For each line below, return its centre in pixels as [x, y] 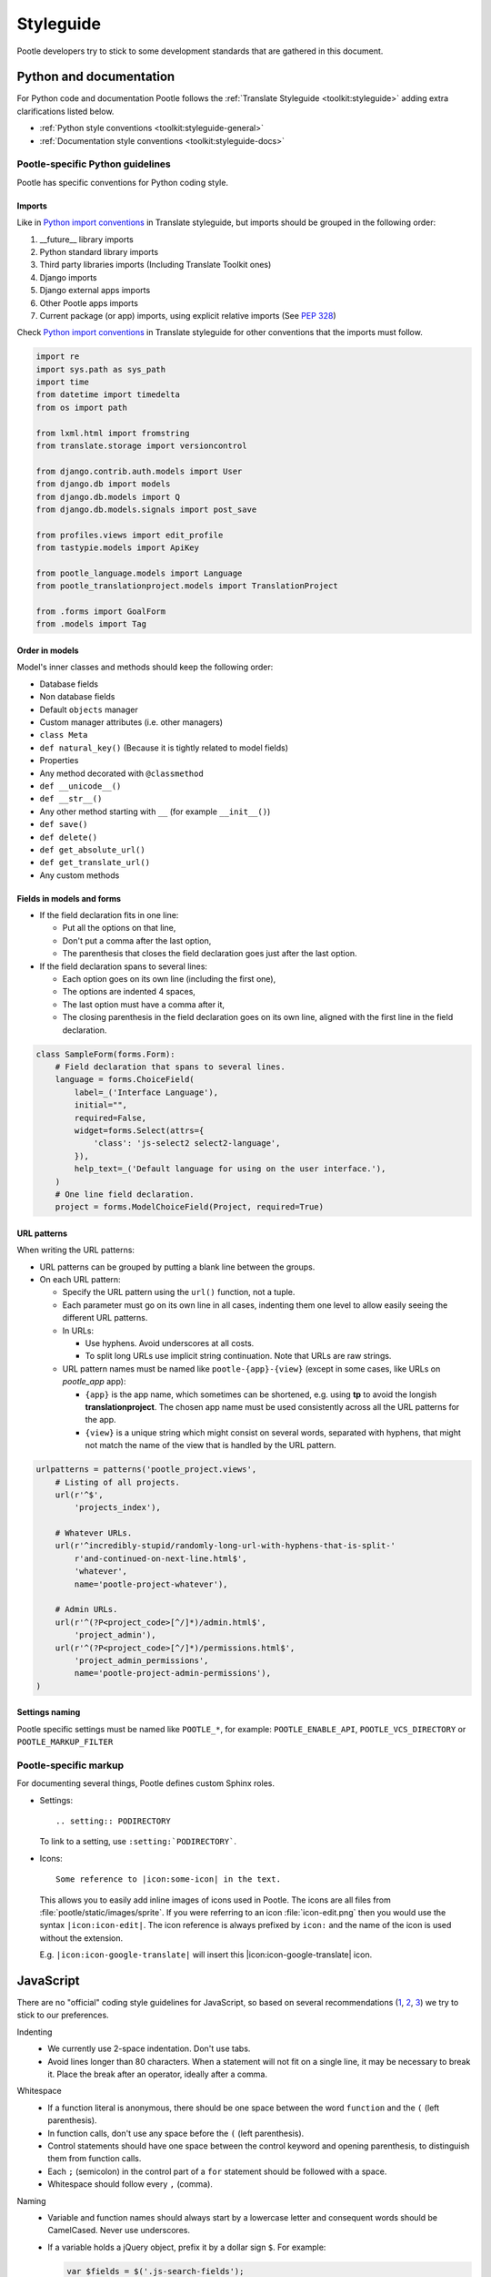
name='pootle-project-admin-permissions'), [173, 1673]
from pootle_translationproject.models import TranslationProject [187, 586]
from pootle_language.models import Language [139, 573]
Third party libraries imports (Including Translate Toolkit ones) [155, 265]
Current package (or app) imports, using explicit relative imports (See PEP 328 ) [188, 315]
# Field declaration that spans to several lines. [170, 1067]
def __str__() [71, 799]
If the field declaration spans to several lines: [124, 966]
